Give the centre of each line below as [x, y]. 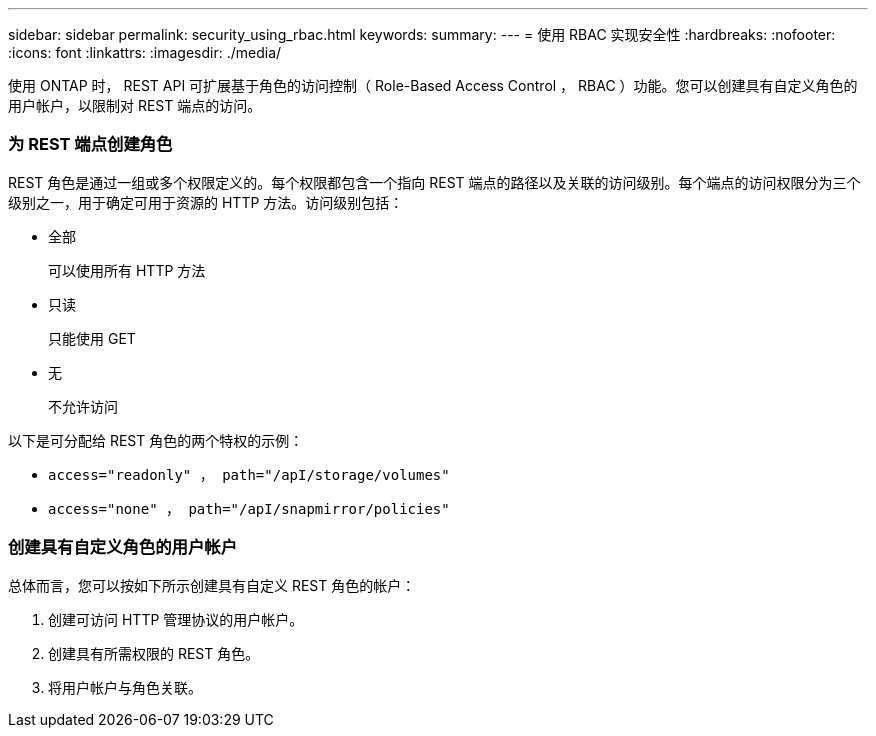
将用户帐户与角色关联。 [125, 687]
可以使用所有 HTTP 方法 [127, 270]
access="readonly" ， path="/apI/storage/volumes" [249, 474]
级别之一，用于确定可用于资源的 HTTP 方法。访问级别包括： [206, 202]
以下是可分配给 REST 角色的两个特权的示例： [156, 440]
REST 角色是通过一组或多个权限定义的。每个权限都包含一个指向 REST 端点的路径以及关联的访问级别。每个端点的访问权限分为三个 [434, 182]
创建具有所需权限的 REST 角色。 [154, 653]
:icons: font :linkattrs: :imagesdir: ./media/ [145, 52]
